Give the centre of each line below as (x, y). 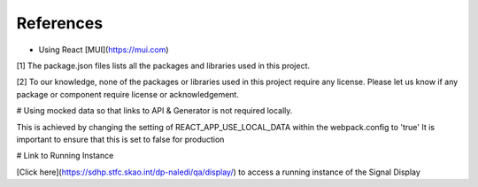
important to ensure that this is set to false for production (120, 139)
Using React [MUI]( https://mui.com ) (104, 50)
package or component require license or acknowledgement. (127, 94)
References (60, 23)
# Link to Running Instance (65, 156)
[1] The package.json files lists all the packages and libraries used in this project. (163, 66)
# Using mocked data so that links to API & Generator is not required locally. (154, 111)
